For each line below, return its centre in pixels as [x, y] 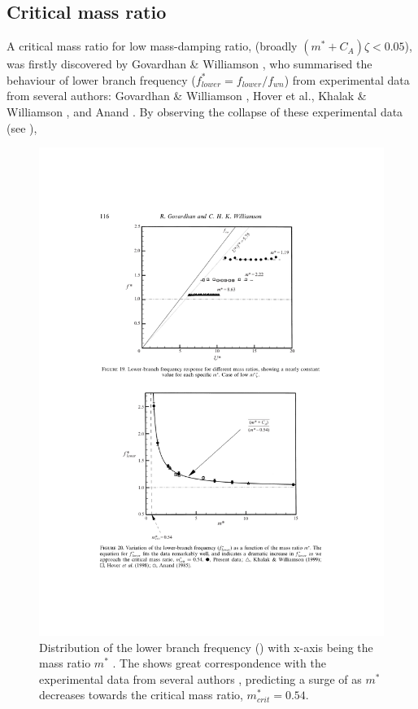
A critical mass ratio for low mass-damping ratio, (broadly [152, 46]
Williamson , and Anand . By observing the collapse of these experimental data [205, 111]
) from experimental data [347, 79]
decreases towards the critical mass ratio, [141, 695]
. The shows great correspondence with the [219, 663]
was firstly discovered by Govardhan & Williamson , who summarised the [189, 64]
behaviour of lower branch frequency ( [101, 79]
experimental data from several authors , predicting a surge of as [200, 678]
